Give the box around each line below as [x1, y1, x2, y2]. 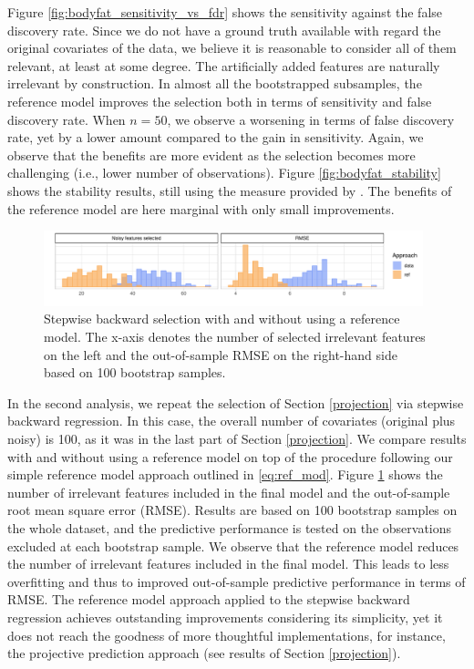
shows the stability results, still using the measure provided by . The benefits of [7, 180, 452, 200]
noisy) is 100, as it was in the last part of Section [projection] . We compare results [7, 429, 467, 448]
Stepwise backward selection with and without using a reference [44, 309, 400, 328]
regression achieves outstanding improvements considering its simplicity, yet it [7, 607, 443, 626]
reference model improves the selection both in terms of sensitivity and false [7, 91, 432, 110]
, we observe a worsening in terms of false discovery [167, 109, 455, 129]
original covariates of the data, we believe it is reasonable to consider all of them [7, 38, 457, 57]
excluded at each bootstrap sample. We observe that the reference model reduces [7, 536, 459, 555]
